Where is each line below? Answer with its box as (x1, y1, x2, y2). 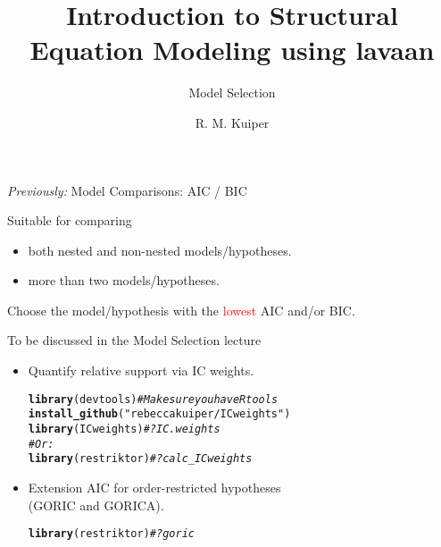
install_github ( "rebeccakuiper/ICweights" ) (28, 408, 291, 421)
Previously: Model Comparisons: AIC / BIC (7, 181, 247, 199)
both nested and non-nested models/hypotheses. (28, 240, 292, 259)
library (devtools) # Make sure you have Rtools (28, 392, 279, 406)
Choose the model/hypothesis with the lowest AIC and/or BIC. (7, 300, 355, 319)
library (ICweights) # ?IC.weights (28, 422, 220, 435)
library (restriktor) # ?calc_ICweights (28, 452, 253, 466)
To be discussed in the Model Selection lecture (7, 331, 262, 349)
